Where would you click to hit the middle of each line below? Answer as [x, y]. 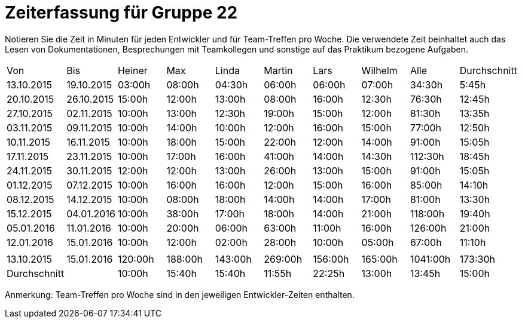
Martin [278, 70]
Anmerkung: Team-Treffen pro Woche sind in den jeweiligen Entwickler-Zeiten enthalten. [180, 294]
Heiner [132, 70]
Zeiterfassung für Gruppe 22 [121, 13]
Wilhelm [379, 70]
